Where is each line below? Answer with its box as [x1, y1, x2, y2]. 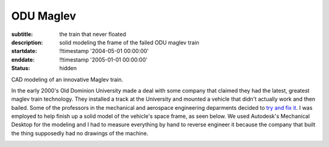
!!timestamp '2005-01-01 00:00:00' [59, 56, 147, 63]
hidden [59, 65, 77, 72]
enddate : [11, 56, 35, 63]
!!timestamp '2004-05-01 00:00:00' [59, 48, 149, 55]
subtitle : [11, 30, 34, 38]
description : [11, 38, 43, 46]
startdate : [11, 48, 38, 55]
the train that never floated [59, 30, 126, 38]
